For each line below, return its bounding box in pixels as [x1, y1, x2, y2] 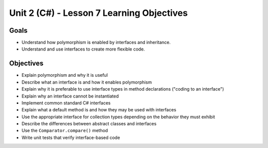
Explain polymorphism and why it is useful [21, 72, 108, 78]
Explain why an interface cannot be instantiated [21, 93, 119, 99]
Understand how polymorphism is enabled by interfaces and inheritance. [21, 40, 171, 46]
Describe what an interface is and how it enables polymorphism [21, 79, 152, 85]
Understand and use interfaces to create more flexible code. [21, 46, 145, 52]
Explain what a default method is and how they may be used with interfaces [21, 107, 176, 113]
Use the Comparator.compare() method [21, 128, 108, 134]
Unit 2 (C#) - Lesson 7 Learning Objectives [9, 7, 188, 18]
